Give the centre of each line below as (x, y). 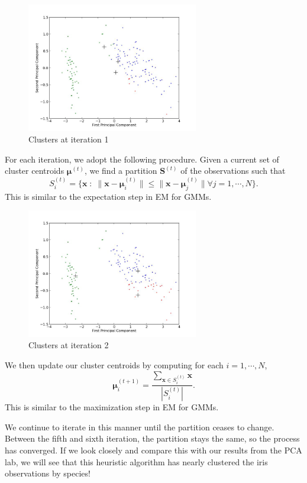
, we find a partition (121, 171)
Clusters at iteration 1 (69, 139)
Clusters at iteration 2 (69, 345)
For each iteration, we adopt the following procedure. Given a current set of (142, 159)
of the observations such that (233, 171)
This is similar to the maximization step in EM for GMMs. (112, 407)
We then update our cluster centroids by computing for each (114, 365)
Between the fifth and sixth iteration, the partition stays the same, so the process (152, 438)
